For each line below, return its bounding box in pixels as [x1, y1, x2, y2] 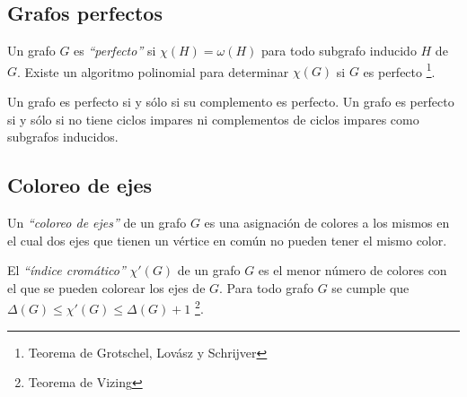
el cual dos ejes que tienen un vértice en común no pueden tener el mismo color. [7, 230, 447, 249]
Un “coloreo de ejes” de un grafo [7, 213, 187, 232]
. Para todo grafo [219, 278, 313, 297]
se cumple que [331, 278, 410, 297]
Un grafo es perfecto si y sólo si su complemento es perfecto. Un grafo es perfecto [7, 92, 454, 111]
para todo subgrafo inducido [261, 41, 417, 60]
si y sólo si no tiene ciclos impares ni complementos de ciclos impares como [7, 109, 419, 128]
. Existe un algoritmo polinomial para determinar [17, 62, 289, 81]
